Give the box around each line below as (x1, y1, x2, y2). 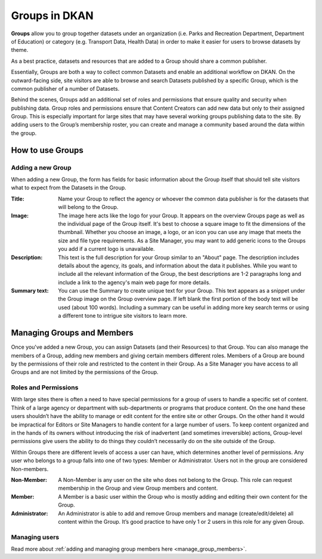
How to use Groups (11, 145, 83, 155)
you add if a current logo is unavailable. (58, 245, 155, 253)
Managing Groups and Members (11, 328, 134, 338)
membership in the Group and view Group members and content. (58, 484, 218, 492)
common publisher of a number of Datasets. (11, 85, 120, 92)
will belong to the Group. (58, 204, 119, 211)
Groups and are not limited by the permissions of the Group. (11, 368, 159, 376)
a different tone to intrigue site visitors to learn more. (58, 312, 188, 320)
